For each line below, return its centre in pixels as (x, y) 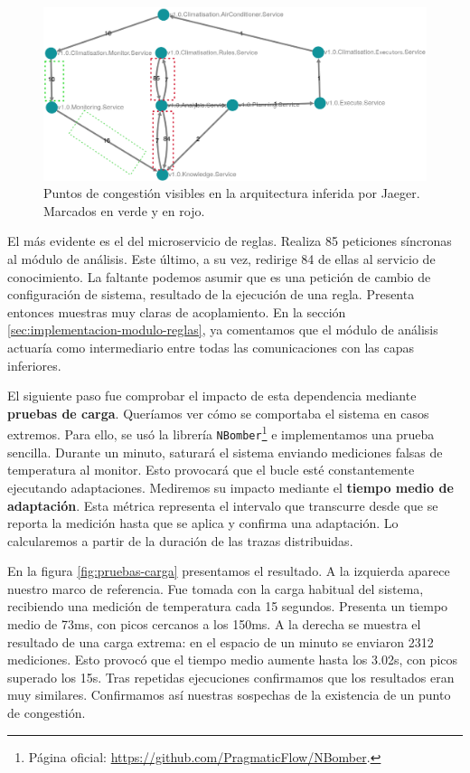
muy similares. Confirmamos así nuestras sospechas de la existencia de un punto (229, 695)
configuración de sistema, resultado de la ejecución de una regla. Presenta (211, 294)
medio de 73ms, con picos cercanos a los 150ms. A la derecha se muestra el (214, 624)
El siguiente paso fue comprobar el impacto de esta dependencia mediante (212, 396)
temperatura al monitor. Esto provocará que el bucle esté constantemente (211, 470)
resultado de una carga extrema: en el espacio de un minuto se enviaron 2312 (221, 641)
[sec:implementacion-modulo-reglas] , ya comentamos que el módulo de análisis (223, 330)
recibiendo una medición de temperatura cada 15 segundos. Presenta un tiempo (228, 606)
